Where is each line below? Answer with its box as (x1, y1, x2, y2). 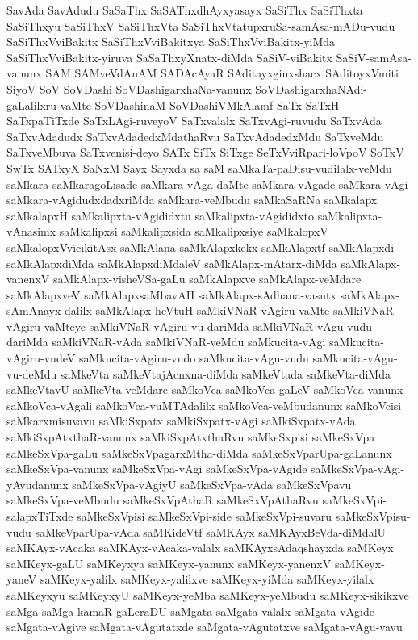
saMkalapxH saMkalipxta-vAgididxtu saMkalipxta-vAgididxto (6, 207, 315, 224)
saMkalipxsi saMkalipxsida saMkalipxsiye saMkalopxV (59, 223, 328, 240)
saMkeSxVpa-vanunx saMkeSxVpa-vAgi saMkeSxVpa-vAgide (6, 460, 307, 477)
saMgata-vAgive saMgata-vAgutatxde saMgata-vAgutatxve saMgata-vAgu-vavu (6, 618, 403, 635)
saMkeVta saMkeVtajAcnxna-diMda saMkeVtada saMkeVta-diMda (60, 365, 391, 382)
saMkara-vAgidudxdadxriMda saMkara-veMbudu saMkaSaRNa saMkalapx (6, 191, 378, 208)
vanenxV (6, 270, 50, 287)
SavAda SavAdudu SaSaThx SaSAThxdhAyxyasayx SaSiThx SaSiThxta (6, 2, 363, 18)
